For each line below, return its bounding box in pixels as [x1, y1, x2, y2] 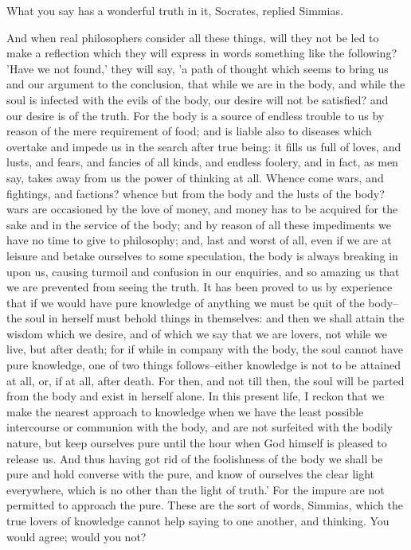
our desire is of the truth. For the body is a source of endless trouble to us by [6, 107, 385, 123]
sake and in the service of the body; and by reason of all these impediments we [6, 216, 392, 232]
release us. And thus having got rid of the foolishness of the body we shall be [6, 450, 383, 466]
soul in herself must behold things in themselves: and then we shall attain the [25, 310, 405, 326]
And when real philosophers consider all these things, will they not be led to [6, 29, 379, 45]
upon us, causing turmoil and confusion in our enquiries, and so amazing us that [6, 263, 400, 279]
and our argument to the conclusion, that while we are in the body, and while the [6, 76, 405, 92]
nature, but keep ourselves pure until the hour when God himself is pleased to [6, 435, 387, 451]
